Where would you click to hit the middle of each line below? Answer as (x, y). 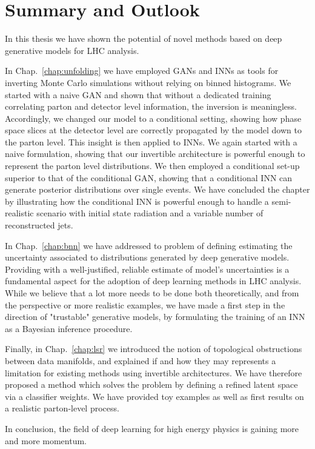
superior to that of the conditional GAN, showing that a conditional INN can (149, 177)
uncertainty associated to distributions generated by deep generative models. (147, 257)
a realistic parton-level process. (62, 408)
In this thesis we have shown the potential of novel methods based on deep (144, 38)
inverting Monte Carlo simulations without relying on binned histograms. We (148, 82)
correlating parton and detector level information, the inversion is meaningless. (151, 106)
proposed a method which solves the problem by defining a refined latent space (151, 384)
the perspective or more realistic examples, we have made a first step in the (145, 304)
